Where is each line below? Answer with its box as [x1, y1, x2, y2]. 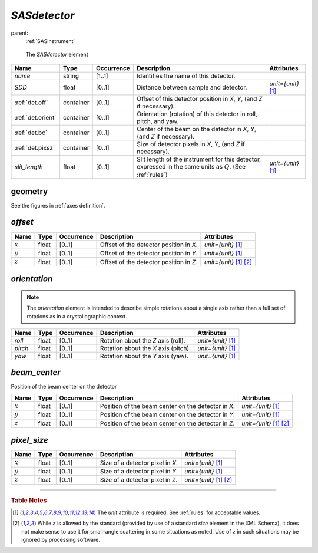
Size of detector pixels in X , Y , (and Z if [136, 140, 246, 148]
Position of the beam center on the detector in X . [100, 401, 236, 410]
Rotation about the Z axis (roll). [100, 336, 185, 344]
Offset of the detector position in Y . [100, 249, 198, 258]
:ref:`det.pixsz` [14, 143, 55, 152]
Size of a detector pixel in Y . [100, 468, 178, 476]
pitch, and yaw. [136, 117, 179, 125]
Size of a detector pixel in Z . [100, 476, 178, 484]
